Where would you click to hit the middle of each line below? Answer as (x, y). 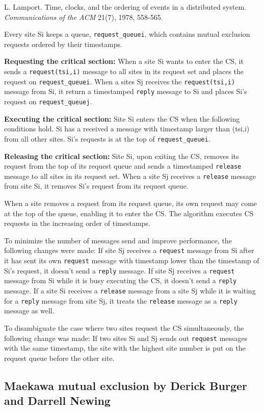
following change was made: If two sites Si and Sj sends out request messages (126, 338)
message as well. (29, 311)
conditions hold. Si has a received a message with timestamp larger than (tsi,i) (127, 129)
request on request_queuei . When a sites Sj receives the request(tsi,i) (120, 81)
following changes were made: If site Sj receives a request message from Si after (129, 250)
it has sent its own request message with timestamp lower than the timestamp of (132, 260)
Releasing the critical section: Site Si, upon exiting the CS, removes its (122, 156)
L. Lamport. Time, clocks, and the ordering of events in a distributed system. (125, 7)
